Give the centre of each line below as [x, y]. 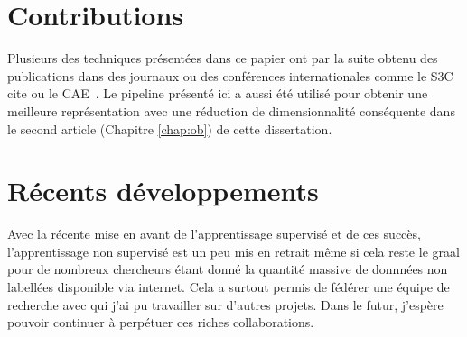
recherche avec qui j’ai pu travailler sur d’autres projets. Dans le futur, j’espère [225, 304]
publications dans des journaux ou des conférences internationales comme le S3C [230, 75]
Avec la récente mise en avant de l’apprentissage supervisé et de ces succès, [214, 234]
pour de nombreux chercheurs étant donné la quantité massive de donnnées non [228, 269]
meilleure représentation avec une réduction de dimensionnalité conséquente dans [231, 110]
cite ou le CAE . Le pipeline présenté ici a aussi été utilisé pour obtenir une [218, 93]
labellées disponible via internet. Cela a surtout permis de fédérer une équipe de [229, 287]
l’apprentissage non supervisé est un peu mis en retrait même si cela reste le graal [233, 251]
